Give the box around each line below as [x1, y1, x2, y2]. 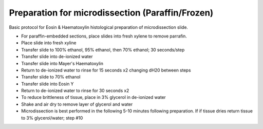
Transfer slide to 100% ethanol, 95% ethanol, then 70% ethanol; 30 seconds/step [21, 47, 185, 53]
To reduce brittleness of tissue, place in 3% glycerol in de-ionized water [21, 94, 166, 100]
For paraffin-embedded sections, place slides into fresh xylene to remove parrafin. [21, 33, 187, 39]
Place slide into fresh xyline [21, 40, 76, 46]
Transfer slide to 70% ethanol [21, 74, 80, 80]
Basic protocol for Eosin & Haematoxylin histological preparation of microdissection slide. [9, 24, 188, 30]
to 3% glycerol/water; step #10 [21, 115, 83, 121]
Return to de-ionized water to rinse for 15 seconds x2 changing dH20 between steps [21, 67, 191, 73]
